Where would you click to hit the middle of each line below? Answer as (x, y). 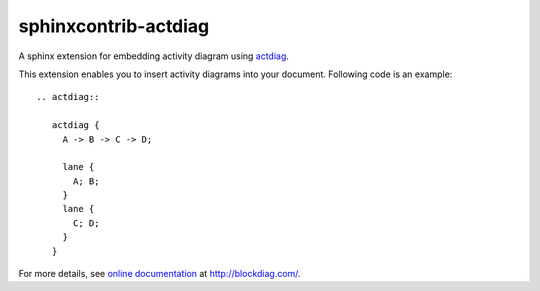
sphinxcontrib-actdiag (114, 26)
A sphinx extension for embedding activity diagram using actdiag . (154, 56)
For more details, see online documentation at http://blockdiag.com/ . (159, 274)
